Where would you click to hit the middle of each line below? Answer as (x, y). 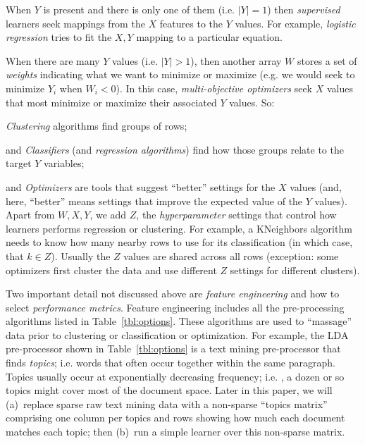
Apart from (30, 215)
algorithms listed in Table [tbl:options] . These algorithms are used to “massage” (179, 321)
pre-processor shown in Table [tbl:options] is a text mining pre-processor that (173, 349)
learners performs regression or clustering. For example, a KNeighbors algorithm (179, 228)
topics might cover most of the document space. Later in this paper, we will (169, 390)
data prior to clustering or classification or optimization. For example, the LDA (177, 334)
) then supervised (304, 9)
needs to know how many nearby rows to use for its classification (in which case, (179, 242)
